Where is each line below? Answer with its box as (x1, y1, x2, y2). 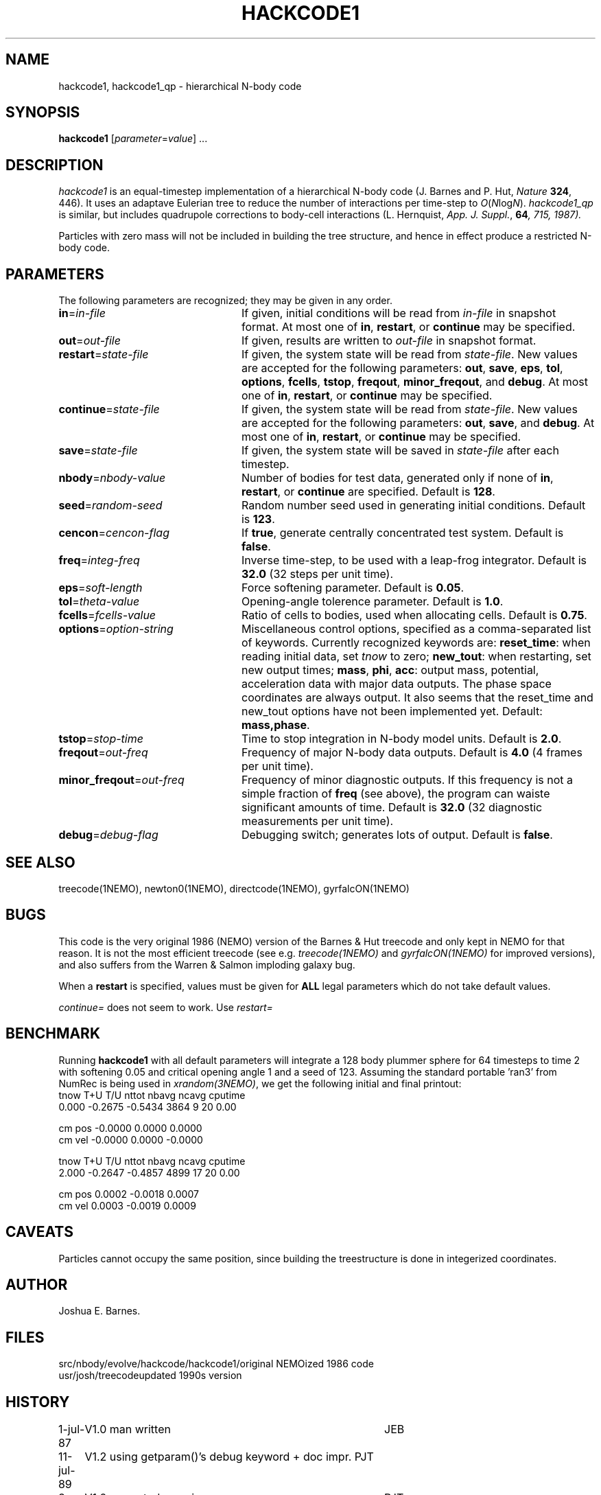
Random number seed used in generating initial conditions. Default (241, 498, 586, 513)
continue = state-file (58, 402, 160, 417)
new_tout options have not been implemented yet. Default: (241, 704, 543, 719)
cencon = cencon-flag (58, 526, 169, 540)
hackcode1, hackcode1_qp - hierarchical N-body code (58, 80, 302, 92)
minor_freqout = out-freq (58, 773, 185, 787)
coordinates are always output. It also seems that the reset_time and (241, 691, 593, 705)
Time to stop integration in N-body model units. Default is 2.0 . (241, 732, 562, 746)
